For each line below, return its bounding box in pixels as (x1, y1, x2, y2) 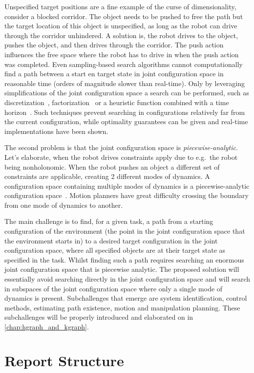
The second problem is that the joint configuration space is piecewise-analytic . (4, 142, 238, 153)
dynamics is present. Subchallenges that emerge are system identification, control (4, 293, 247, 303)
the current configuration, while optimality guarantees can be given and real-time (4, 116, 248, 127)
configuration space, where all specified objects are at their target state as (4, 245, 226, 255)
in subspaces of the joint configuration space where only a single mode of (4, 283, 223, 293)
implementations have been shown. (4, 126, 108, 136)
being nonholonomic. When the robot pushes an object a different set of (4, 161, 220, 172)
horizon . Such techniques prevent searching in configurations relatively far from (4, 107, 245, 117)
